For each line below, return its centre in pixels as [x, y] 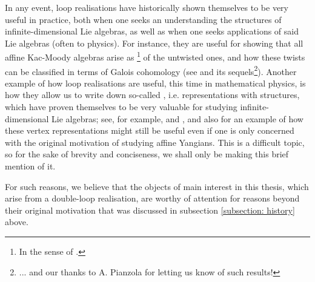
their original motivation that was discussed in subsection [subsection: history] [150, 210]
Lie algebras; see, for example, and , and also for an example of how [177, 118]
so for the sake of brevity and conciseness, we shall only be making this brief [147, 154]
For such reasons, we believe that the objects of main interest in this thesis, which [157, 186]
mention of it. [30, 166]
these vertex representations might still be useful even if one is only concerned [150, 130]
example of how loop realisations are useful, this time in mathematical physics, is [155, 83]
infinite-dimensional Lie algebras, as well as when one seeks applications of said [152, 31]
